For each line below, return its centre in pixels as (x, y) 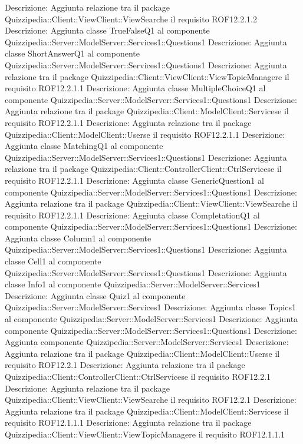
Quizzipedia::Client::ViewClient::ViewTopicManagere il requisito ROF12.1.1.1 (145, 434)
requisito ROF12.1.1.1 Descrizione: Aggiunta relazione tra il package (128, 423)
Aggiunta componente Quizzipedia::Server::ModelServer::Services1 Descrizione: (147, 342)
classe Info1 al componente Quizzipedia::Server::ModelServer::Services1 (133, 284)
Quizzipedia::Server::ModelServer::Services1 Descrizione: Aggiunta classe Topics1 (150, 307)
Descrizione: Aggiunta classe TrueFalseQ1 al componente (107, 30)
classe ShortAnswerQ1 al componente (72, 53)
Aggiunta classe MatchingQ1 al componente (84, 146)
